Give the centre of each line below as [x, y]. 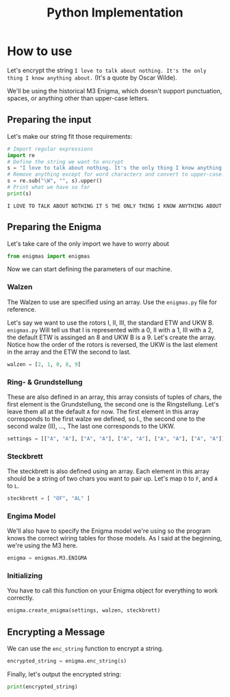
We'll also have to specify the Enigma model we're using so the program [109, 531]
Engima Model [31, 516]
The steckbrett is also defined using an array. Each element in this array [108, 471]
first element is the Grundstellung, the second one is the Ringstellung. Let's [113, 404]
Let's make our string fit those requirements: [70, 136]
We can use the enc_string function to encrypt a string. [86, 649]
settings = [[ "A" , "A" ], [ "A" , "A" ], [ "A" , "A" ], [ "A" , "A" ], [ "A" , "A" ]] [116, 438]
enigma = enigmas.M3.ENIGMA [47, 558]
